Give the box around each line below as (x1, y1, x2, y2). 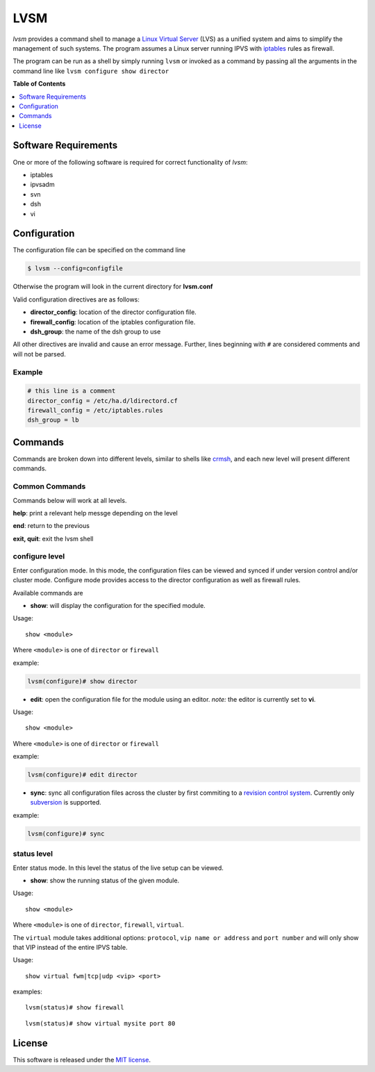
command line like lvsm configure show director (12, 67, 169, 75)
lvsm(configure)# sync (27, 830, 105, 837)
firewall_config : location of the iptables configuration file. (30, 318, 196, 326)
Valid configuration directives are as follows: (12, 295, 140, 304)
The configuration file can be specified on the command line (12, 246, 186, 254)
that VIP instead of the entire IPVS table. (12, 943, 128, 951)
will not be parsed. (12, 349, 66, 358)
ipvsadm (30, 181, 55, 189)
